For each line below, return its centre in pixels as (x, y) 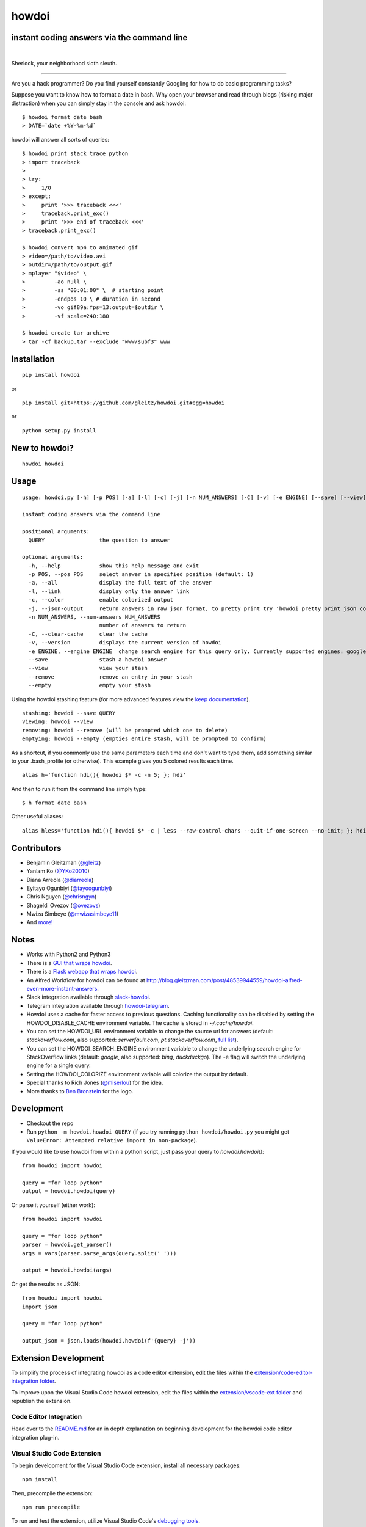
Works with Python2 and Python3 (69, 954)
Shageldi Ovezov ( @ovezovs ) (63, 905)
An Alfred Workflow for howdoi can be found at (86, 980)
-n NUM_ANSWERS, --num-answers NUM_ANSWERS (95, 617)
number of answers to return (142, 625)
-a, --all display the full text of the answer (120, 583)
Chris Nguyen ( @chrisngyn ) (62, 897)
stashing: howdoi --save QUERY (69, 713)
